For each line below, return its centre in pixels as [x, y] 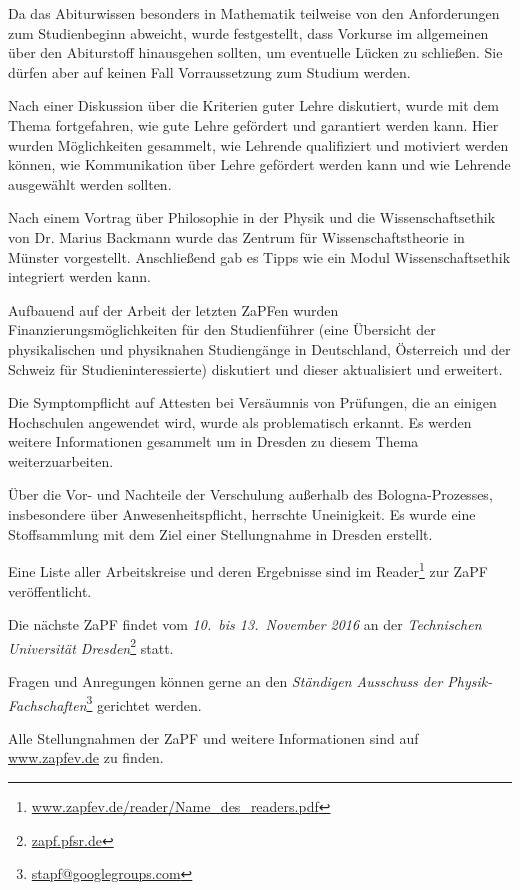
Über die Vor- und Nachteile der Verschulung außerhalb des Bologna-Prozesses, [250, 494]
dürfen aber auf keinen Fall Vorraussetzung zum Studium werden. [209, 71]
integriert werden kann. [79, 276]
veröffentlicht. [50, 590]
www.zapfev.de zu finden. [86, 757]
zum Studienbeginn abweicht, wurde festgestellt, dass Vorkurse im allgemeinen [248, 32]
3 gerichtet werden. [144, 703]
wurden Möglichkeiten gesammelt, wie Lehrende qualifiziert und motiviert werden [258, 144]
